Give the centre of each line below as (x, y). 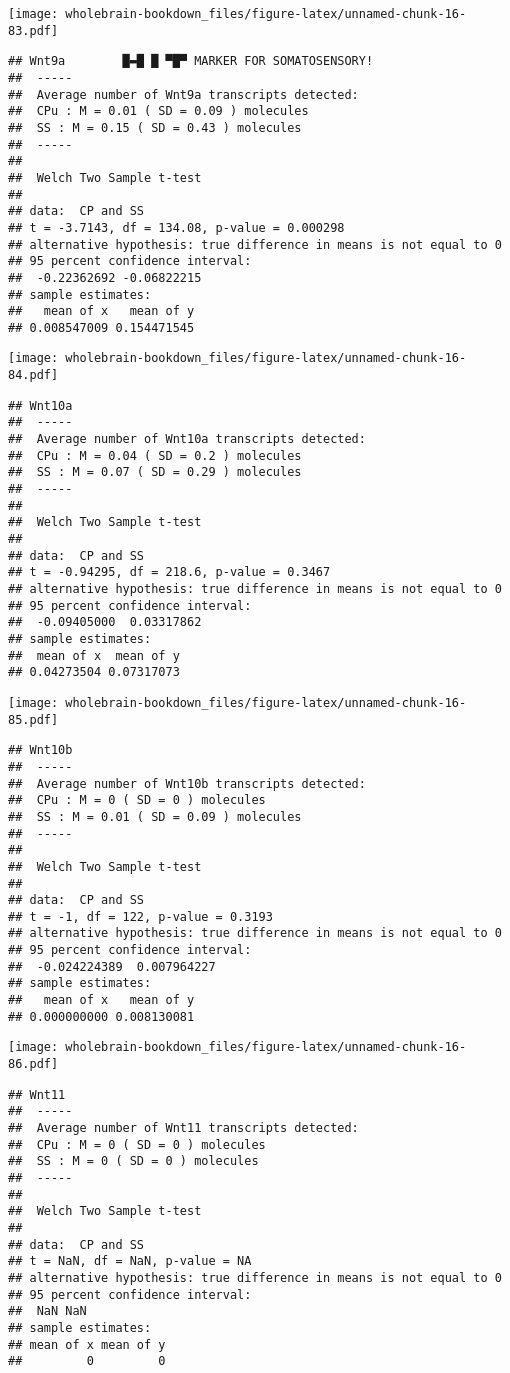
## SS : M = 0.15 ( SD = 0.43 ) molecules (155, 127)
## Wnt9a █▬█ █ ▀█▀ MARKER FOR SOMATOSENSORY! (191, 61)
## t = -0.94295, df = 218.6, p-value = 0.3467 (169, 572)
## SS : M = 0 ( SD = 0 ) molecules (133, 1161)
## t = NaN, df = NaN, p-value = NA (130, 1261)
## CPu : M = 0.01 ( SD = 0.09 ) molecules (158, 111)
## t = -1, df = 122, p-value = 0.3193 (140, 916)
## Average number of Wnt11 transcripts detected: (183, 1128)
